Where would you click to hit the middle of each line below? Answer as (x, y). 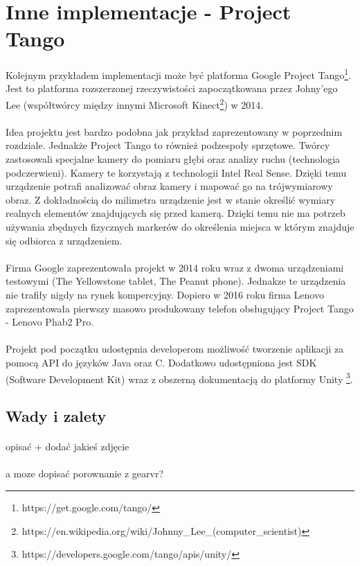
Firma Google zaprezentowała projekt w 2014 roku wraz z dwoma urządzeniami (175, 267)
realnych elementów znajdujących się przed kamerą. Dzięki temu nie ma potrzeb (175, 213)
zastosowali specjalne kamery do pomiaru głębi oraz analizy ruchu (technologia (173, 159)
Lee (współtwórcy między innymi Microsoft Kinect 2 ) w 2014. (135, 104)
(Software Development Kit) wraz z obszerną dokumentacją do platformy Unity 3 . (179, 378)
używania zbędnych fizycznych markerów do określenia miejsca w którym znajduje (180, 227)
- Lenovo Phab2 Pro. (50, 322)
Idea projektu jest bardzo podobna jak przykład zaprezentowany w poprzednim (174, 131)
